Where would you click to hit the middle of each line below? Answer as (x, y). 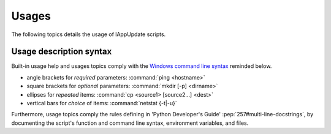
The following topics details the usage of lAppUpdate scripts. (89, 34)
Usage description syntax (62, 52)
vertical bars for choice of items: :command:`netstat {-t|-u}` (102, 103)
